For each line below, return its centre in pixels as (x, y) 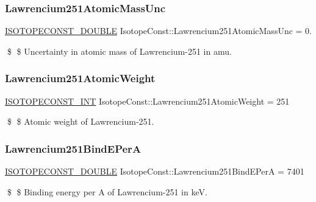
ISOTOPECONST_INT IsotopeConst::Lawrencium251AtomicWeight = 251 (147, 101)
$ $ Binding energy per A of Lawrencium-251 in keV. (107, 191)
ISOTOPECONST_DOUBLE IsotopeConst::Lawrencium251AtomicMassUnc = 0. (159, 31)
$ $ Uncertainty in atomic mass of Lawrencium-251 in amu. (119, 51)
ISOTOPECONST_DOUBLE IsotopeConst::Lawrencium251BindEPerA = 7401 (155, 171)
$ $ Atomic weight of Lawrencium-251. (81, 121)
